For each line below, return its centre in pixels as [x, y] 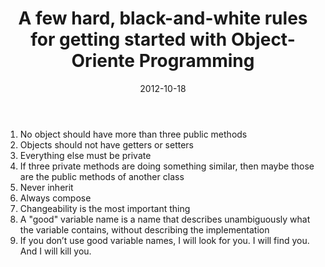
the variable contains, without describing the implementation [144, 229]
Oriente [103, 61]
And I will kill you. [55, 251]
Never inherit [46, 187]
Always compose [55, 198]
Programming [196, 61]
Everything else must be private [85, 155]
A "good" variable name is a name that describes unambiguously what [165, 219]
